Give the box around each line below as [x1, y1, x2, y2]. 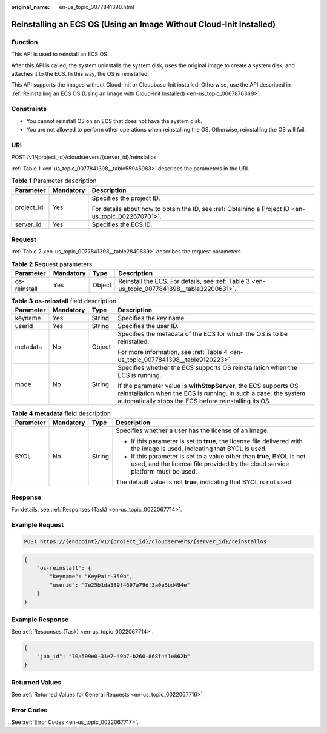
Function [11, 38, 38, 46]
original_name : [11, 4, 50, 10]
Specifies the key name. [117, 314, 187, 323]
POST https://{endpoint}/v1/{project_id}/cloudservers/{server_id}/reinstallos [24, 538, 267, 545]
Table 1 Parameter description [11, 176, 97, 185]
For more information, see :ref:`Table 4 [117, 348, 228, 356]
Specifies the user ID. [117, 322, 179, 330]
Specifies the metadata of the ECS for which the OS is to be [117, 330, 288, 338]
